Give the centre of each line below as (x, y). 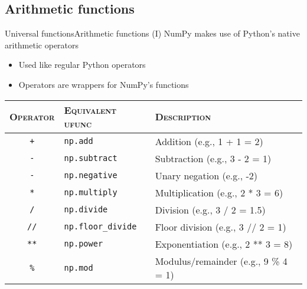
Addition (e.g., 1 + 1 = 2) (209, 141)
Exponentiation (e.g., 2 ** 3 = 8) (224, 244)
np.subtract (91, 158)
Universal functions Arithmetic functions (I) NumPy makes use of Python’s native (152, 33)
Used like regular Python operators (82, 65)
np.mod (79, 267)
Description (183, 117)
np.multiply (91, 193)
